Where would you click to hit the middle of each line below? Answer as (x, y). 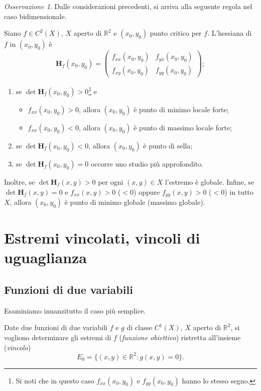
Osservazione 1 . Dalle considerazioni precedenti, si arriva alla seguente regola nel (128, 6)
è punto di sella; (168, 145)
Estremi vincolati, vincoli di (102, 238)
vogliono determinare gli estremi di (58, 337)
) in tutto (239, 191)
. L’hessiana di (230, 33)
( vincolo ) (18, 347)
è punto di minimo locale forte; (181, 109)
